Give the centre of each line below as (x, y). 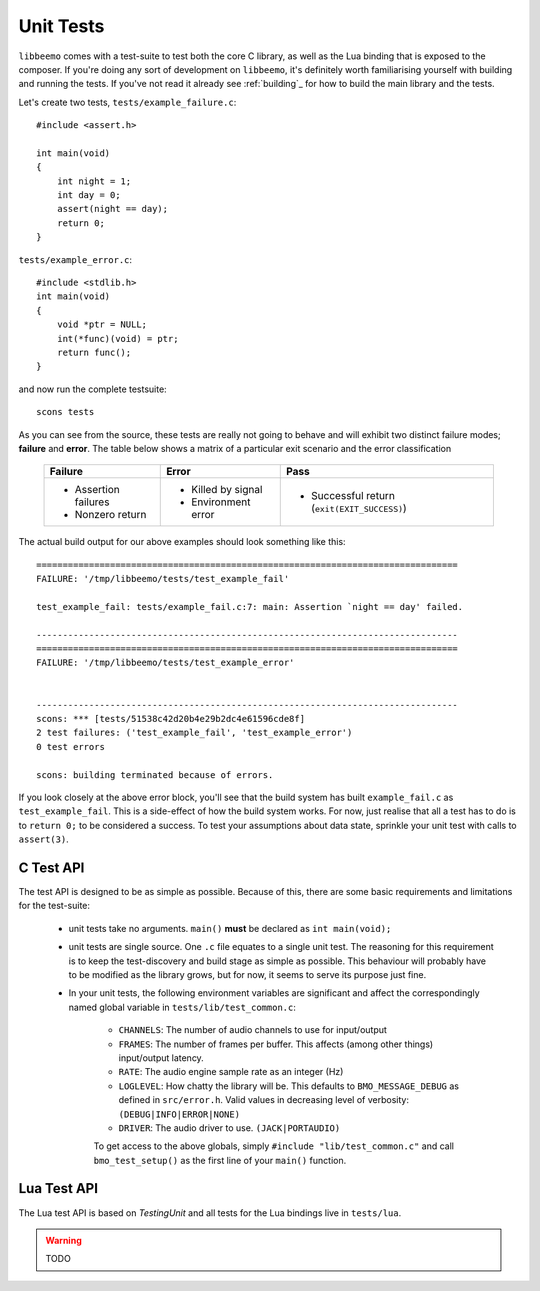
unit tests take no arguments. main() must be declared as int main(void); (230, 928)
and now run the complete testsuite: (92, 389)
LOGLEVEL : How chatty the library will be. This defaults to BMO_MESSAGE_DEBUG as (289, 1086)
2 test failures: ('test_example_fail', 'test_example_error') (194, 733)
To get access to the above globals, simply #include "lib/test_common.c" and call (274, 1146)
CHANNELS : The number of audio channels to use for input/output (252, 1030)
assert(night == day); (112, 209)
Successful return (353, 496)
